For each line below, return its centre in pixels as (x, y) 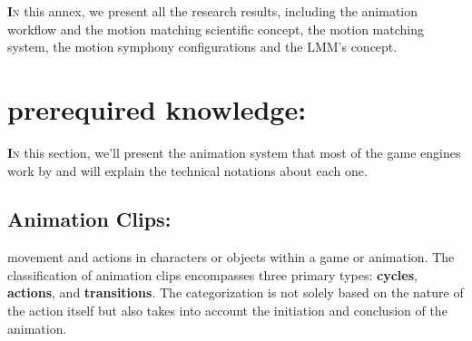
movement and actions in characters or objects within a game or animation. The (231, 257)
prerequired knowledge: (157, 108)
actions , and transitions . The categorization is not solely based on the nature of (236, 292)
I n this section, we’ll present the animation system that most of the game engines (234, 152)
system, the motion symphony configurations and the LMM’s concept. (202, 47)
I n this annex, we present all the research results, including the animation (213, 11)
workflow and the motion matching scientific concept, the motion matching (216, 29)
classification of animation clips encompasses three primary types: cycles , (212, 274)
